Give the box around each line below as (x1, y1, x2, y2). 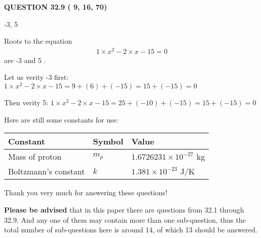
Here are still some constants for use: (4, 114, 119, 125)
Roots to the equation (4, 36, 72, 46)
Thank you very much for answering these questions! (4, 187, 168, 198)
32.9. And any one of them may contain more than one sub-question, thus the (4, 214, 246, 225)
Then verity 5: (4, 97, 49, 108)
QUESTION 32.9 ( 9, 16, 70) (4, 2, 107, 12)
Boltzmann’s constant (8, 165, 85, 177)
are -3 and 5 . (4, 54, 46, 65)
